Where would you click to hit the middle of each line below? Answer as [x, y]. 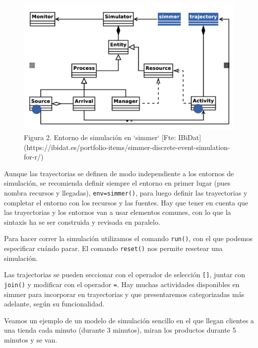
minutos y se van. [31, 340]
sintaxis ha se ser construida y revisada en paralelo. [82, 222]
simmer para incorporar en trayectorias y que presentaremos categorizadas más [124, 294]
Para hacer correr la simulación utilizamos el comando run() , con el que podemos [129, 238]
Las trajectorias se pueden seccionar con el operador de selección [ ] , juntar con [125, 274]
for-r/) [34, 157]
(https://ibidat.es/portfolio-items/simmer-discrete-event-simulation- [127, 147]
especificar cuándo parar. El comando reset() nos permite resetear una [113, 248]
